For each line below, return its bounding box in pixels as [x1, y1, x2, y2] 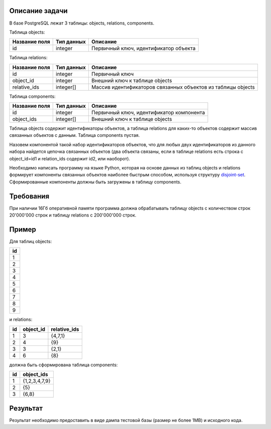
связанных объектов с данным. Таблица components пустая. [9, 132, 140, 138]
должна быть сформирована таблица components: [9, 361, 118, 368]
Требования [9, 192, 50, 200]
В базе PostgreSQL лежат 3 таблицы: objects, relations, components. [9, 20, 155, 26]
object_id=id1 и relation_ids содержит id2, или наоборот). [9, 155, 130, 161]
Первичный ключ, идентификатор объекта [91, 45, 196, 52]
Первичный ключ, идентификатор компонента [91, 109, 205, 116]
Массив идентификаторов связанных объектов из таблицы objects [91, 83, 255, 90]
